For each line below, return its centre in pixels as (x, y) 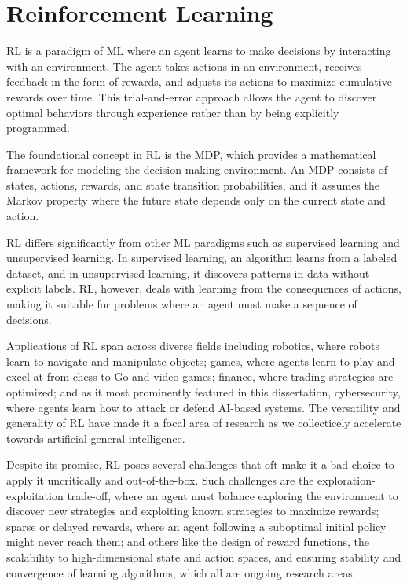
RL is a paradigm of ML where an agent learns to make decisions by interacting (199, 51)
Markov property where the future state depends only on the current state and (196, 200)
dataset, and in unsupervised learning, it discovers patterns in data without (188, 273)
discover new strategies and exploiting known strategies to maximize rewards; (193, 511)
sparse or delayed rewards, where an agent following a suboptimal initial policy (196, 526)
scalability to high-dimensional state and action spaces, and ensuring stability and (204, 557)
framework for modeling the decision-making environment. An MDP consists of (197, 170)
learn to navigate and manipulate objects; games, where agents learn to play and (201, 361)
